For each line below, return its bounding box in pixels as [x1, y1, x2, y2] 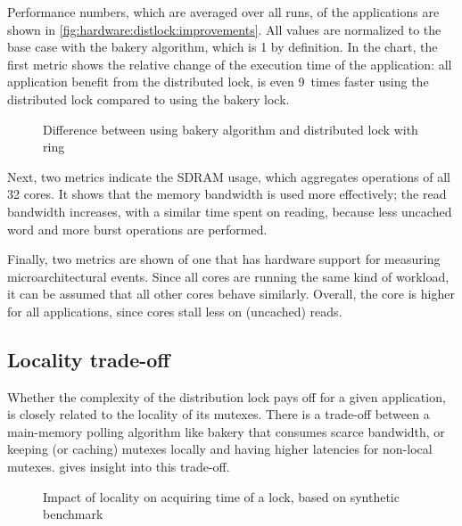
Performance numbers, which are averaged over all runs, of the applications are [7, 3, 440, 21]
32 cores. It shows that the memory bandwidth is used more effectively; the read [7, 185, 447, 203]
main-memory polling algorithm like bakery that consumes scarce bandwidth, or [7, 422, 445, 440]
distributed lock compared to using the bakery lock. [7, 89, 290, 108]
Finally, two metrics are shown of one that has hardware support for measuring [7, 250, 441, 268]
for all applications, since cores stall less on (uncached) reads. [7, 301, 342, 320]
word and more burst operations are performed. [7, 219, 268, 238]
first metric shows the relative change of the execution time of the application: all [7, 54, 452, 73]
